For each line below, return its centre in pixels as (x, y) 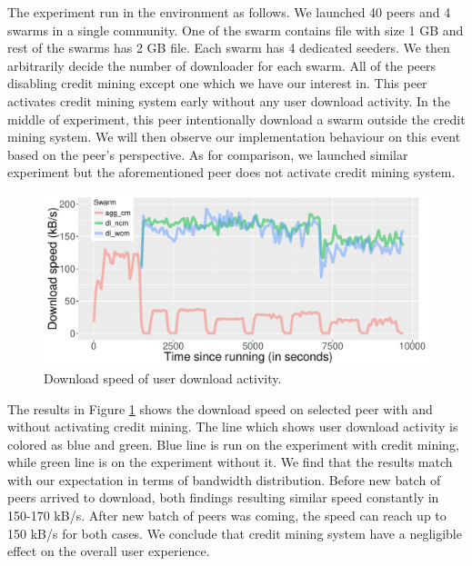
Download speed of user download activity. (163, 377)
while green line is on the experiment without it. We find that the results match (230, 462)
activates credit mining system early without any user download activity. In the (229, 100)
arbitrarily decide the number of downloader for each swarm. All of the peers (222, 65)
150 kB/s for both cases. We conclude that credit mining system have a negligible (235, 533)
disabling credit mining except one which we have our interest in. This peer (217, 83)
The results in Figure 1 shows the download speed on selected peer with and (220, 408)
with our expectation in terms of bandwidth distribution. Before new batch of (224, 479)
